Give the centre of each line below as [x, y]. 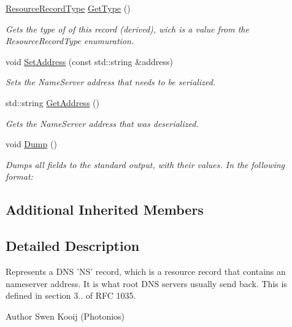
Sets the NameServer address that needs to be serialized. [111, 82]
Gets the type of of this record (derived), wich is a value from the [127, 29]
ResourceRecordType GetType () [68, 8]
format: [19, 176]
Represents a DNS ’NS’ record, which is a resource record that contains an [146, 271]
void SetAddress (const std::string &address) [89, 61]
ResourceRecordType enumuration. [70, 41]
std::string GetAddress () [52, 102]
